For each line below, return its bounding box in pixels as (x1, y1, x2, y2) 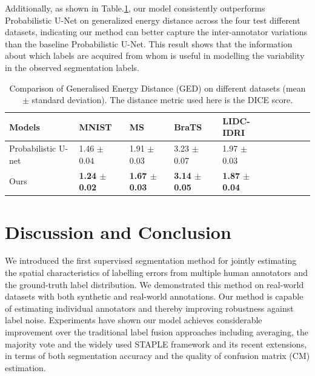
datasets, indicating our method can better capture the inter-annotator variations (5, 25, 308, 38)
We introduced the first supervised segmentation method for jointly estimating (5, 254, 297, 267)
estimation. (5, 361, 46, 374)
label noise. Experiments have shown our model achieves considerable (5, 314, 262, 326)
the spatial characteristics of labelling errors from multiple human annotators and (5, 266, 308, 279)
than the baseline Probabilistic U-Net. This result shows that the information (5, 37, 293, 50)
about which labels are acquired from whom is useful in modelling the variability (5, 49, 305, 62)
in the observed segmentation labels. (5, 61, 139, 73)
